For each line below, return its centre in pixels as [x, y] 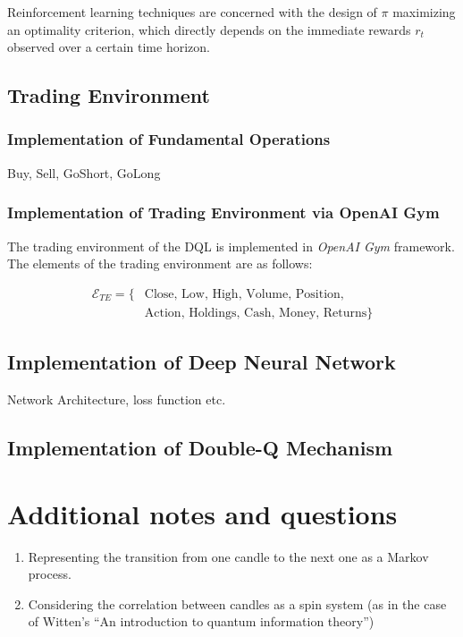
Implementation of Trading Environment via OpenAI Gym [223, 212]
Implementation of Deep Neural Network [202, 362]
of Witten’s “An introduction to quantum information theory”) [201, 621]
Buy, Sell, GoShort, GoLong [84, 172]
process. [50, 574]
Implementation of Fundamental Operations [169, 139]
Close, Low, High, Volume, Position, [244, 294]
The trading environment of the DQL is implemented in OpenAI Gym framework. [231, 246]
